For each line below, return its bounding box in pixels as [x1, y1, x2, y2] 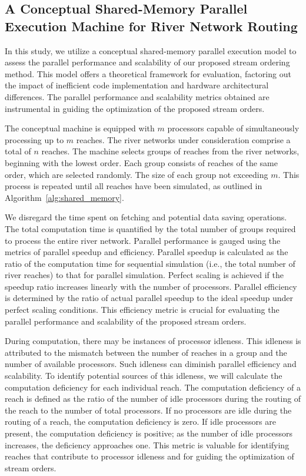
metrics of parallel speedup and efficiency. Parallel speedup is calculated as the [5, 246, 288, 258]
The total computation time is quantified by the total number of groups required [5, 222, 296, 234]
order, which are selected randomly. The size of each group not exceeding [5, 168, 268, 180]
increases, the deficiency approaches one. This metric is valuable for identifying [5, 438, 290, 451]
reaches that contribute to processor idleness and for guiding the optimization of [5, 450, 294, 462]
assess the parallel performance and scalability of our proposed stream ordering [5, 56, 290, 68]
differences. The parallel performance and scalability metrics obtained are [5, 90, 270, 103]
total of [5, 145, 31, 157]
